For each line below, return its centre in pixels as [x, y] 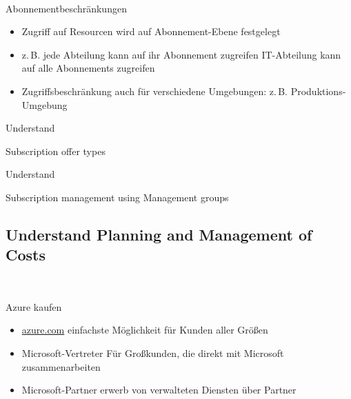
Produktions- [318, 91]
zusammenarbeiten [61, 366]
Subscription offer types [56, 151]
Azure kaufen [34, 306]
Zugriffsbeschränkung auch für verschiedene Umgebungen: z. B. [155, 91]
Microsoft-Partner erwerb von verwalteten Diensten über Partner [159, 390]
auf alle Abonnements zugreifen [88, 68]
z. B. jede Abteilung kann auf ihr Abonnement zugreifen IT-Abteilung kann [181, 54]
